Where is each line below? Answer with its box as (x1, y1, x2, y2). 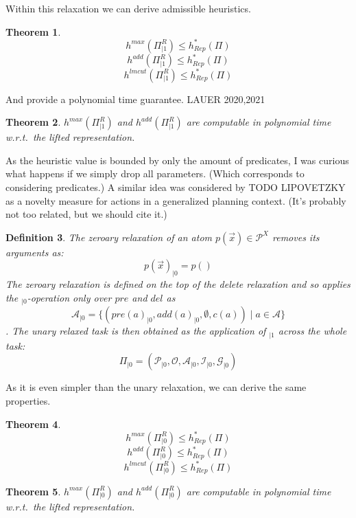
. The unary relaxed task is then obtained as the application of (5, 324, 266, 338)
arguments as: (5, 245, 64, 259)
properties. (5, 393, 51, 407)
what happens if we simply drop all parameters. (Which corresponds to (5, 166, 305, 181)
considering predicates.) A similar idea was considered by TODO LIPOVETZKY (5, 180, 346, 194)
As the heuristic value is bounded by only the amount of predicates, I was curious (5, 153, 349, 167)
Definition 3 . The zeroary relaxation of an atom (5, 229, 212, 244)
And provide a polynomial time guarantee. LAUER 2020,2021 (5, 91, 265, 106)
